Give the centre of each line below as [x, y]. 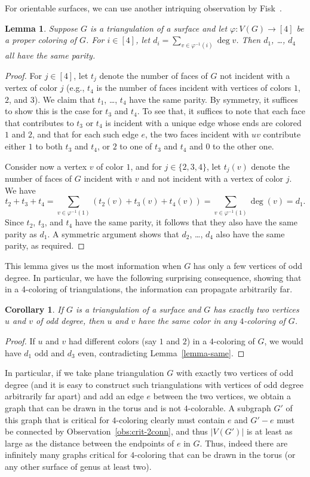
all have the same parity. [50, 55]
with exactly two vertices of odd [234, 373]
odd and [50, 352]
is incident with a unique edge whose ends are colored [203, 122]
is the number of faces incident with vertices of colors [194, 88]
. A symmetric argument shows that [113, 233]
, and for [146, 166]
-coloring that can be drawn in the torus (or [215, 455]
